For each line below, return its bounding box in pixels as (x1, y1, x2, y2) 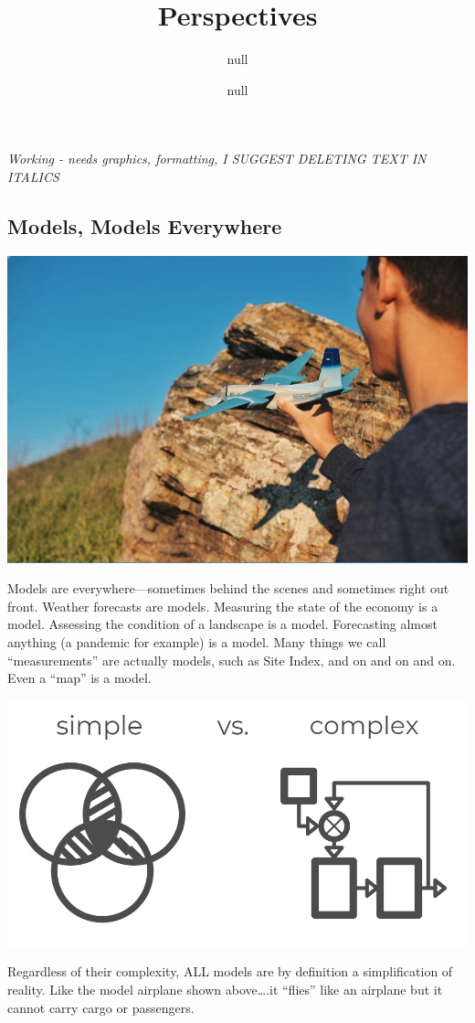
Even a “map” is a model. (7, 668, 152, 687)
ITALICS (7, 166, 59, 186)
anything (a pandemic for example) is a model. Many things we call (7, 633, 386, 652)
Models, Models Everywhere (7, 211, 282, 240)
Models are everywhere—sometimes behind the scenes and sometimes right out (7, 579, 449, 598)
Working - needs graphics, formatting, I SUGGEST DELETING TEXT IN (7, 149, 427, 168)
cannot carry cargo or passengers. (7, 997, 195, 1017)
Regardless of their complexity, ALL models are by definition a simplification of (7, 962, 453, 981)
